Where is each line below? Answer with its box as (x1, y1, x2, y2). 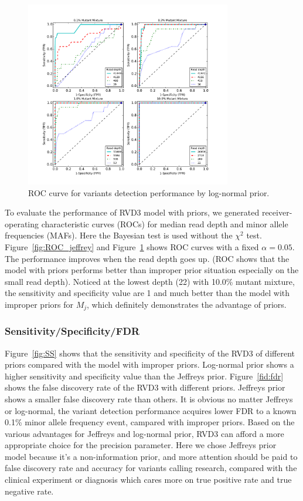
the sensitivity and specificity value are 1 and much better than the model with (5, 287, 290, 299)
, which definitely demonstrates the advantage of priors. (87, 298, 287, 310)
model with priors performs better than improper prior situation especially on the (5, 264, 299, 276)
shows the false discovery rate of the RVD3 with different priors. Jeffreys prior (5, 381, 285, 394)
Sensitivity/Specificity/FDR (5, 324, 140, 338)
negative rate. (5, 485, 54, 497)
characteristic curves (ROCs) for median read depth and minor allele (41, 217, 288, 230)
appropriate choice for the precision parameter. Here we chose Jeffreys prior (5, 439, 277, 451)
